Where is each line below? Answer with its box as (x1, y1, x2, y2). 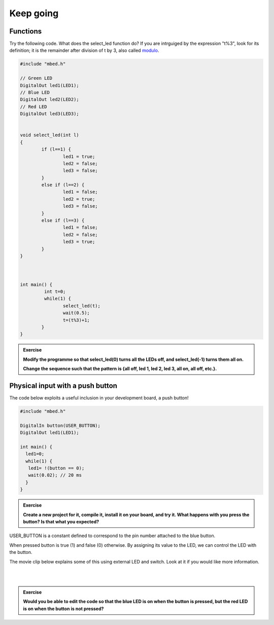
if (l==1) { (41, 146, 71, 152)
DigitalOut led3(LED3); (20, 111, 80, 117)
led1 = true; (62, 153, 95, 160)
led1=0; (25, 451, 45, 457)
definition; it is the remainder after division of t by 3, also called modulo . (9, 47, 159, 53)
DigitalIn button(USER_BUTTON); (20, 422, 101, 428)
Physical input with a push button (9, 381, 118, 390)
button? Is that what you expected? (23, 519, 99, 524)
